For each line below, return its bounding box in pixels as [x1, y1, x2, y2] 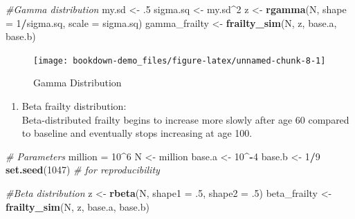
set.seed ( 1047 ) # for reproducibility [6, 162, 160, 177]
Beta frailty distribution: [21, 99, 127, 113]
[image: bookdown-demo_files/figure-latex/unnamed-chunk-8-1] [33, 55, 326, 66]
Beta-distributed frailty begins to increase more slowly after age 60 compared [21, 112, 349, 126]
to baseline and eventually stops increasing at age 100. [21, 126, 253, 140]
